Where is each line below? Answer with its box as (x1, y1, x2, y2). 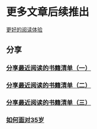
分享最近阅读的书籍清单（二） (6, 81, 92, 90)
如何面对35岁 (6, 116, 44, 124)
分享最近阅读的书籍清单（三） (6, 98, 92, 107)
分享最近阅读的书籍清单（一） (6, 64, 92, 72)
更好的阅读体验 (6, 26, 43, 33)
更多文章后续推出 (6, 5, 90, 19)
